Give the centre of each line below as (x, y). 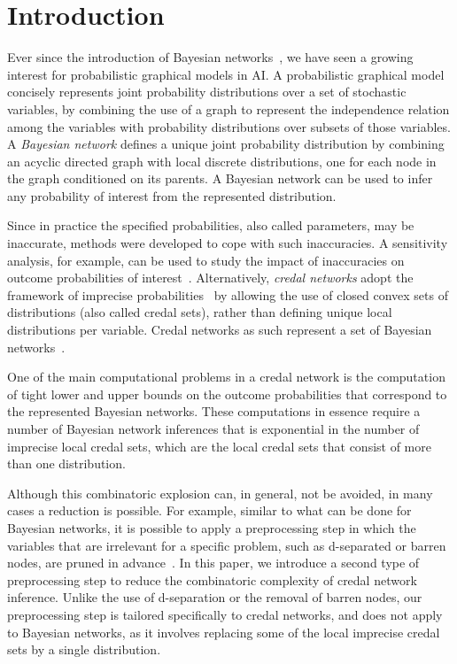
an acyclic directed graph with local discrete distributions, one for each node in (222, 161)
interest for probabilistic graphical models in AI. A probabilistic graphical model (226, 74)
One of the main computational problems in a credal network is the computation (226, 377)
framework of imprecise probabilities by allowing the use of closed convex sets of (228, 294)
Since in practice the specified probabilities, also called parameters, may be (211, 225)
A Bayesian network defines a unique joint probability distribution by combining (226, 144)
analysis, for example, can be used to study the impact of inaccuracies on (206, 260)
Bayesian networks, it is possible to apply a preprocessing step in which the (212, 527)
